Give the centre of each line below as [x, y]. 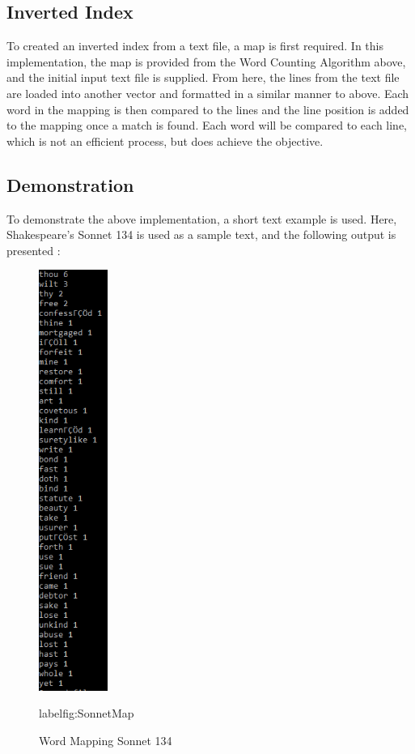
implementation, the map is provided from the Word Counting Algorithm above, [206, 61]
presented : [34, 250]
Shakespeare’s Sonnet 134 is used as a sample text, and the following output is [201, 234]
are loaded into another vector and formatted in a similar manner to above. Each [208, 93]
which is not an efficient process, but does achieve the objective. [165, 141]
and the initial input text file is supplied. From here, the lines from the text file [203, 77]
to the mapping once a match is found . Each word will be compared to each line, [207, 125]
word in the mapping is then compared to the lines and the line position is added [208, 109]
